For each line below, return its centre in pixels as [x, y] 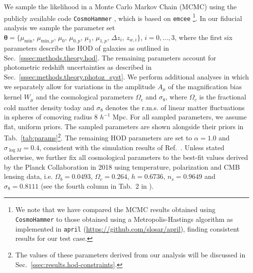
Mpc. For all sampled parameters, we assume [180, 117]
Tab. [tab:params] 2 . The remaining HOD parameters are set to [98, 137]
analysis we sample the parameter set [60, 27]
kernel [13, 97]
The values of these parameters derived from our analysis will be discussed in [130, 254]
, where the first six [203, 37]
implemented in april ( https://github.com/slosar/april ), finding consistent [127, 228]
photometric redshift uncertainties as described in [78, 67]
